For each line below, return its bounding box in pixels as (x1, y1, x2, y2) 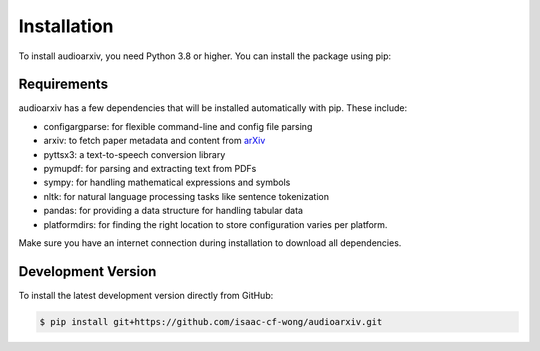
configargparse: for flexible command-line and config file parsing (43, 120, 313, 132)
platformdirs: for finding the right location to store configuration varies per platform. (43, 218, 388, 230)
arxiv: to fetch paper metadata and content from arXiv (43, 135, 266, 147)
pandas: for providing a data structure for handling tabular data (43, 205, 304, 217)
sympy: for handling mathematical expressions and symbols (43, 176, 291, 189)
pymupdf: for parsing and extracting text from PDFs (43, 163, 257, 175)
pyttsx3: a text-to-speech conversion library (43, 148, 226, 160)
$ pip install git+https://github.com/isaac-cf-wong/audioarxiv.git (39, 316, 383, 327)
